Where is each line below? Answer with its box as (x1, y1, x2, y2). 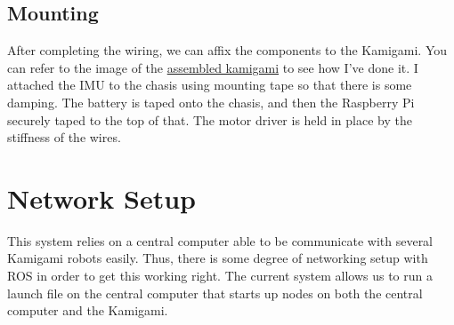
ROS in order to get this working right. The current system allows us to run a (7, 266, 434, 285)
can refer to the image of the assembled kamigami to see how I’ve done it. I (7, 58, 418, 76)
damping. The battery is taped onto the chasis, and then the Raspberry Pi (7, 92, 415, 111)
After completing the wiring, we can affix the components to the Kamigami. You (7, 41, 448, 59)
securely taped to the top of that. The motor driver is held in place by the (7, 110, 412, 129)
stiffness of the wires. (7, 128, 121, 147)
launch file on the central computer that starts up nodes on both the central (7, 283, 423, 302)
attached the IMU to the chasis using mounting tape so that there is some (7, 75, 412, 94)
